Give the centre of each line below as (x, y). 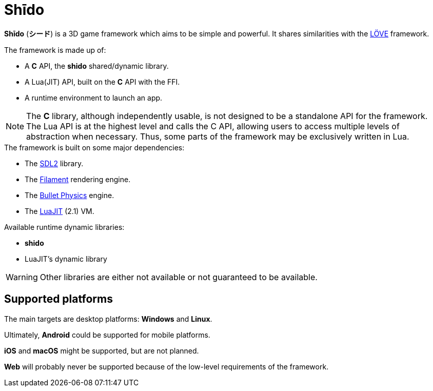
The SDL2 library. (54, 163)
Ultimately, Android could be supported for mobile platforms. (107, 335)
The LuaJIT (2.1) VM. (60, 211)
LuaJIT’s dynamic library (66, 259)
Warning (22, 277)
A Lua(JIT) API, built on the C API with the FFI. (102, 82)
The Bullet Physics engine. (70, 195)
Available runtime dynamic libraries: (64, 227)
